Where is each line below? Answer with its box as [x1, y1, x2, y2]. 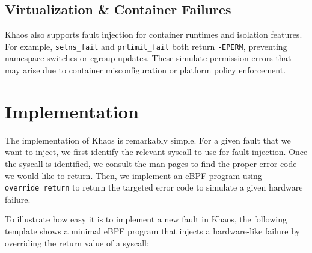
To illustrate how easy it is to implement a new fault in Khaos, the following [5, 213, 287, 225]
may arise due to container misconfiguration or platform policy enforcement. [5, 64, 286, 76]
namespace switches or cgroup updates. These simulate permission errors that [5, 52, 292, 64]
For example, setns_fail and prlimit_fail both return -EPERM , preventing [5, 40, 287, 52]
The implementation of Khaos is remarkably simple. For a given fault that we [5, 133, 291, 146]
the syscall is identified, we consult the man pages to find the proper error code [5, 157, 297, 169]
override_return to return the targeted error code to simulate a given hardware [5, 181, 303, 194]
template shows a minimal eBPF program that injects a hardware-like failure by [5, 224, 300, 237]
